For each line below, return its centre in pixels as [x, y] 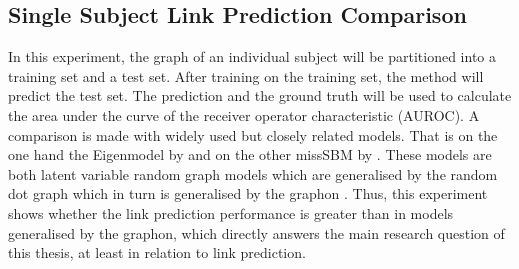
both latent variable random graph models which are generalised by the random [253, 173]
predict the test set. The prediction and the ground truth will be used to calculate [260, 95]
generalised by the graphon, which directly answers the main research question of [256, 232]
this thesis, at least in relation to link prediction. [157, 252]
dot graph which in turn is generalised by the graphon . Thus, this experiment [248, 193]
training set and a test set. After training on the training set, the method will [246, 75]
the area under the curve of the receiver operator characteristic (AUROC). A [244, 114]
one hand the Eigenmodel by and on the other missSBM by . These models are [250, 154]
